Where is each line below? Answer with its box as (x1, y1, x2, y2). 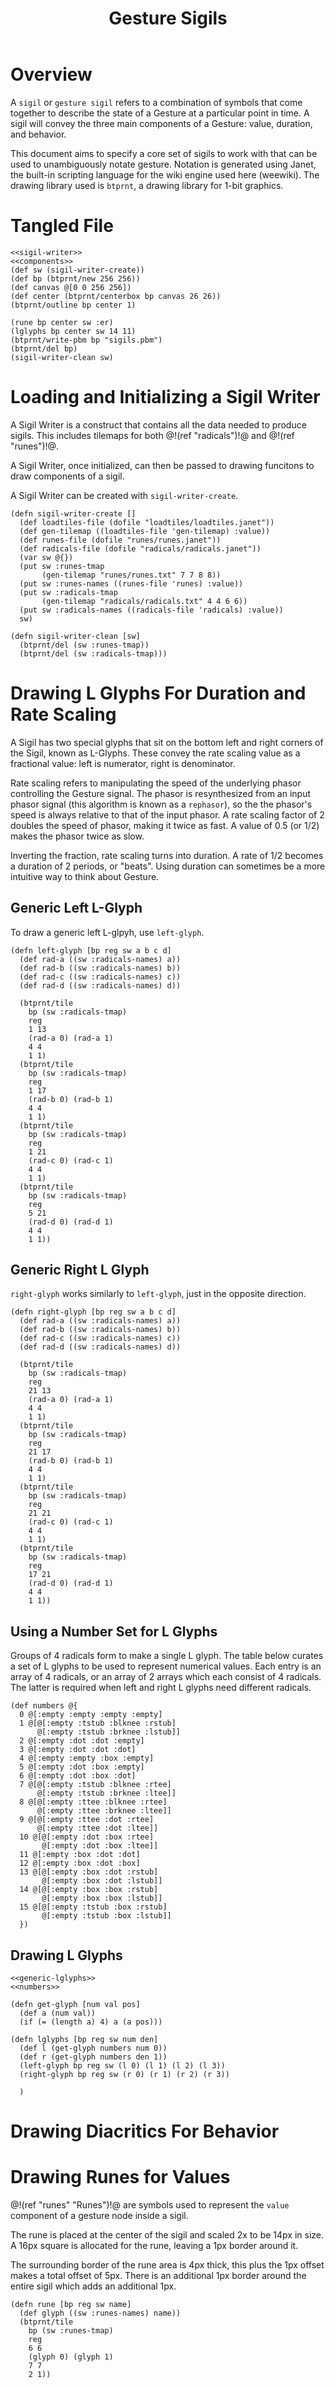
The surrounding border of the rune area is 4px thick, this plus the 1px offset (10, 2259, 325, 2271)
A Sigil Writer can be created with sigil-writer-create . (10, 489, 239, 501)
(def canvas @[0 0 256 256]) (10, 282, 132, 292)
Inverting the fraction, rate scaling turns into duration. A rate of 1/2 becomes (10, 849, 324, 861)
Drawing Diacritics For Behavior (10, 2120, 280, 2143)
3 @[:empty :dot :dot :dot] (19, 1745, 137, 1755)
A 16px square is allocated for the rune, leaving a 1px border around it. (10, 2240, 299, 2252)
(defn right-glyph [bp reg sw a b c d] (10, 1307, 177, 1317)
